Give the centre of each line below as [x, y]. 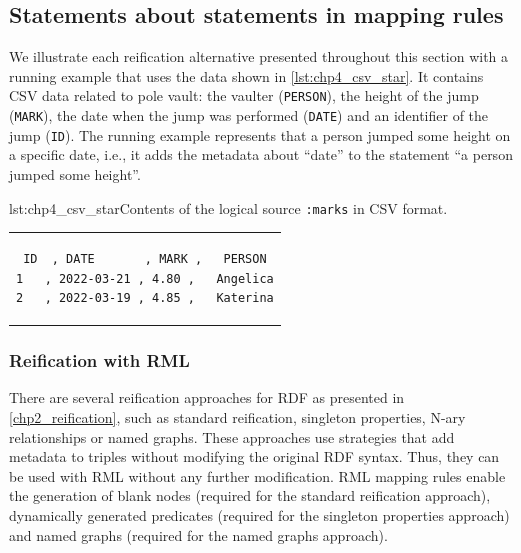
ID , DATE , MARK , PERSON [145, 258]
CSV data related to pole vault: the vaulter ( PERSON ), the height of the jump [244, 95]
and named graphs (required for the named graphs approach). [198, 534]
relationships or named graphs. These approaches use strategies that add [232, 436]
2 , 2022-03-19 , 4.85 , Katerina [145, 298]
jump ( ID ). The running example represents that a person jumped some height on [260, 134]
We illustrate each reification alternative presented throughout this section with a [259, 56]
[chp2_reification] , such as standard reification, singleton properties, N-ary [237, 417]
